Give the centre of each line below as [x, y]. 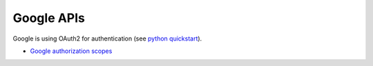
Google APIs [49, 18]
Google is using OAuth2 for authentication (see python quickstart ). [107, 38]
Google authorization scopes [71, 51]
